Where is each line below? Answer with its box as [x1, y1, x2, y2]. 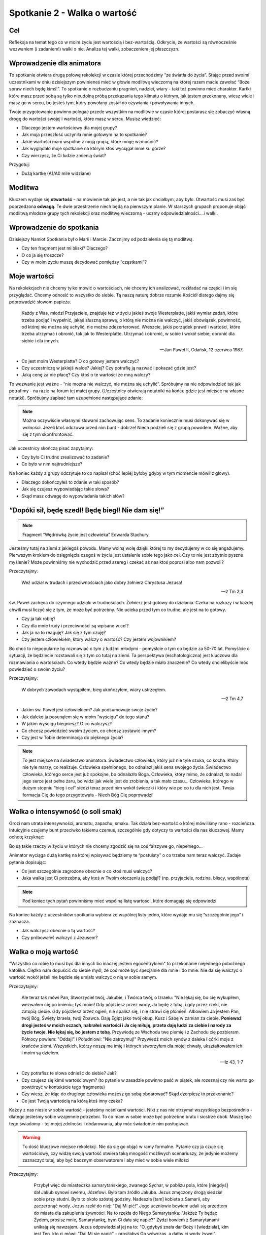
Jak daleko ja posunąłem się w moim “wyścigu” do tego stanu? [21, 714, 150, 720]
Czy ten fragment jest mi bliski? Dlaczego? [21, 245, 108, 251]
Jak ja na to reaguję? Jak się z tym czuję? [21, 629, 106, 635]
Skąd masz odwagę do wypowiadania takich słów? [21, 493, 125, 499]
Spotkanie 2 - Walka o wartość [9, 7, 137, 18]
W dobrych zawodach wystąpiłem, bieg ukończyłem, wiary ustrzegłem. [21, 687, 166, 693]
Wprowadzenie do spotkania [9, 223, 99, 232]
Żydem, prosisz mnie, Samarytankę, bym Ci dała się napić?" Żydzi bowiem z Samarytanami [33, 1217, 219, 1223]
